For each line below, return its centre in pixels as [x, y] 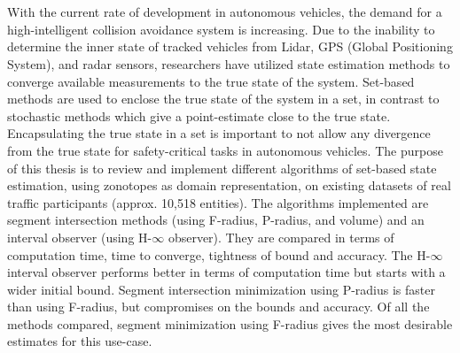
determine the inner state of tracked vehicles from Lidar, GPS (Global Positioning [230, 46]
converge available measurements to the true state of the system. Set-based [211, 81]
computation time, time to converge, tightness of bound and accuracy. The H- [219, 254]
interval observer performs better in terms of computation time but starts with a [226, 272]
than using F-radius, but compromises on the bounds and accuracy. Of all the [218, 307]
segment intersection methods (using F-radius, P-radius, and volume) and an [216, 220]
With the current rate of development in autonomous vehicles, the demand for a [225, 12]
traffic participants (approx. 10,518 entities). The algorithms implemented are [218, 202]
